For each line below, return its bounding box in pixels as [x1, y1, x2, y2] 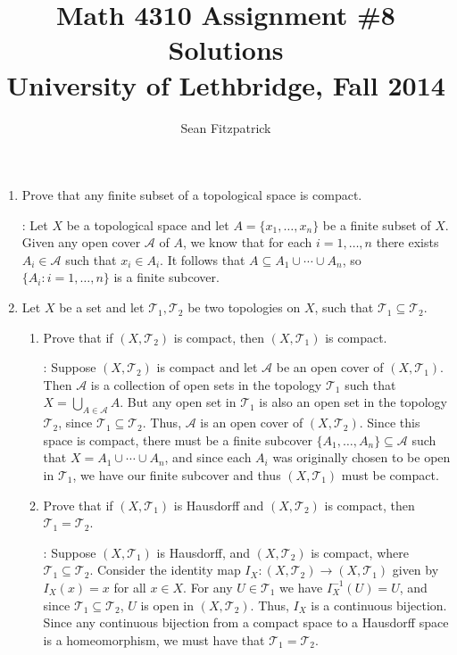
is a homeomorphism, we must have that [43, 630, 265, 649]
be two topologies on [187, 298, 301, 317]
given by [392, 560, 439, 579]
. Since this [359, 413, 420, 432]
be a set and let [59, 298, 145, 317]
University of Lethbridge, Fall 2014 [6, 66, 445, 103]
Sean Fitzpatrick [180, 118, 271, 137]
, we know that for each [182, 233, 312, 252]
